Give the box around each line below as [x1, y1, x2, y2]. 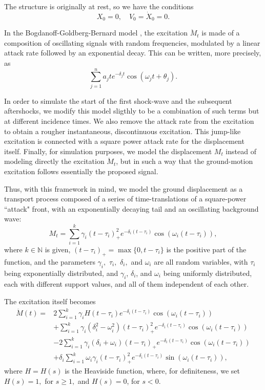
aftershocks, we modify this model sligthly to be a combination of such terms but [4, 105, 259, 116]
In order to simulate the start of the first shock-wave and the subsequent [4, 95, 232, 106]
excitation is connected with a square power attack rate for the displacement [4, 136, 244, 146]
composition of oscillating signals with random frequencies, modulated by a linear [4, 37, 260, 48]
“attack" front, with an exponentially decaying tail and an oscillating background [4, 203, 259, 214]
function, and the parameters [4, 256, 95, 267]
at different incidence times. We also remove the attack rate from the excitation [4, 115, 254, 126]
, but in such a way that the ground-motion [116, 156, 253, 166]
